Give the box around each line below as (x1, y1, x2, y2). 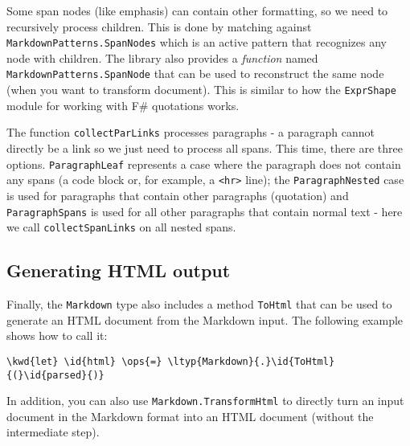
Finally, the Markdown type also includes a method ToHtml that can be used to (6, 296, 392, 313)
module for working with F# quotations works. (6, 96, 240, 113)
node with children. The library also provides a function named (6, 49, 318, 66)
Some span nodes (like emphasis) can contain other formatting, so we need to (6, 2, 388, 18)
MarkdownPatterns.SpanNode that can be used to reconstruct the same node (6, 65, 384, 82)
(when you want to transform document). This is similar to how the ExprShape (6, 81, 396, 98)
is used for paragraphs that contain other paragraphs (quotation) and (6, 186, 349, 203)
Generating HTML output (6, 258, 231, 283)
